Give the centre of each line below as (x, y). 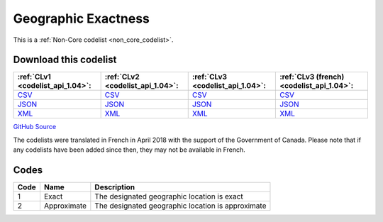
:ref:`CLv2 (122, 77)
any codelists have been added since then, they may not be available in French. (129, 150)
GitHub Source (35, 127)
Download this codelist (65, 60)
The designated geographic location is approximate (181, 206)
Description (115, 187)
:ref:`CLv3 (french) (312, 77)
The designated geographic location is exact (169, 196)
